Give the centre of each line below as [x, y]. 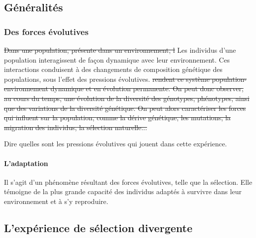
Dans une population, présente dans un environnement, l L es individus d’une [120, 50]
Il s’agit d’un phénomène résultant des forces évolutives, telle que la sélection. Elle [128, 182]
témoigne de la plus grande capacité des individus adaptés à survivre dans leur [123, 191]
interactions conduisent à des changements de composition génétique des [113, 69]
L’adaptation [26, 163]
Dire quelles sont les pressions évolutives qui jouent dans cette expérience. [115, 144]
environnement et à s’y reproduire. [56, 201]
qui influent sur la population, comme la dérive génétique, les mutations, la [117, 118]
